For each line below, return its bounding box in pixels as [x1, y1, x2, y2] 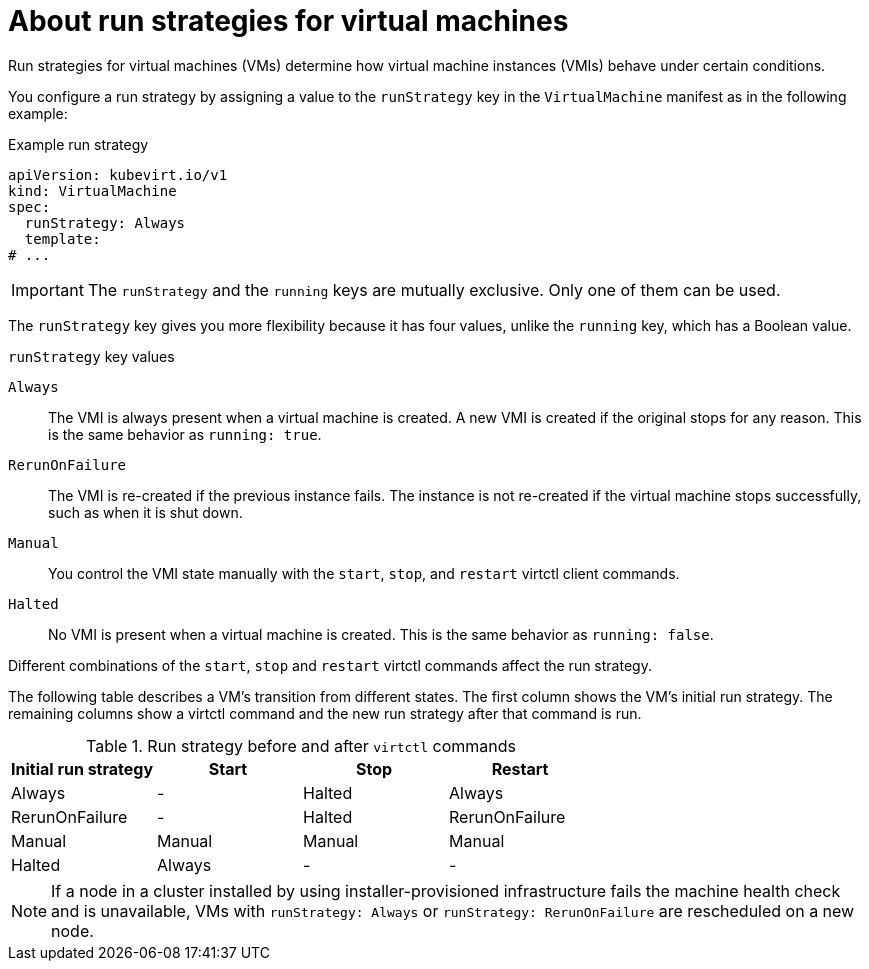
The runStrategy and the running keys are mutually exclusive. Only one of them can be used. [87, 279, 781, 300]
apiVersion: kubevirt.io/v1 [8, 166, 228, 183]
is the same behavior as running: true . [48, 425, 322, 443]
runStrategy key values [8, 347, 175, 365]
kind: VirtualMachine [8, 182, 177, 199]
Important [11, 279, 84, 300]
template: [24, 230, 101, 247]
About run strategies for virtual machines [8, 4, 569, 38]
